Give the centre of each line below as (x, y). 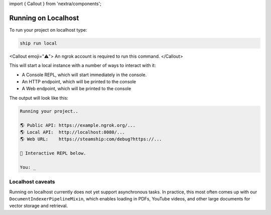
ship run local (38, 43)
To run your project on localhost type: (48, 30)
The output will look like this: (39, 98)
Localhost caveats (32, 182)
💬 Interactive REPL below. (53, 153)
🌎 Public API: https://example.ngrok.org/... (78, 125)
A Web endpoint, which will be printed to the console (77, 89)
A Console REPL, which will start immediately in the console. (84, 75)
